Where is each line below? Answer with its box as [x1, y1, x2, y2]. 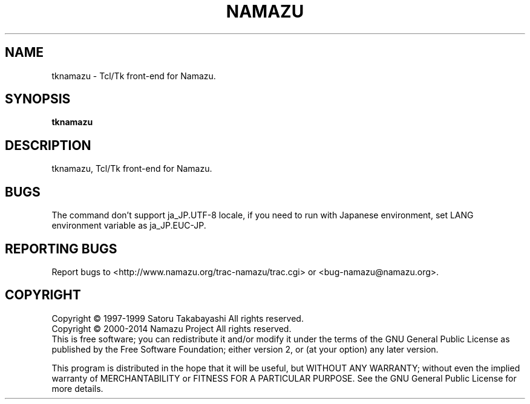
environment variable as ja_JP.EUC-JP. [51, 220, 206, 231]
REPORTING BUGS [5, 241, 117, 256]
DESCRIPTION [5, 137, 91, 153]
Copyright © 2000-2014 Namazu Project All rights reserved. [51, 323, 292, 334]
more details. [51, 383, 103, 394]
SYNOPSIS [5, 91, 71, 107]
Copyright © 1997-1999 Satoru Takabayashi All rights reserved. [51, 313, 304, 324]
